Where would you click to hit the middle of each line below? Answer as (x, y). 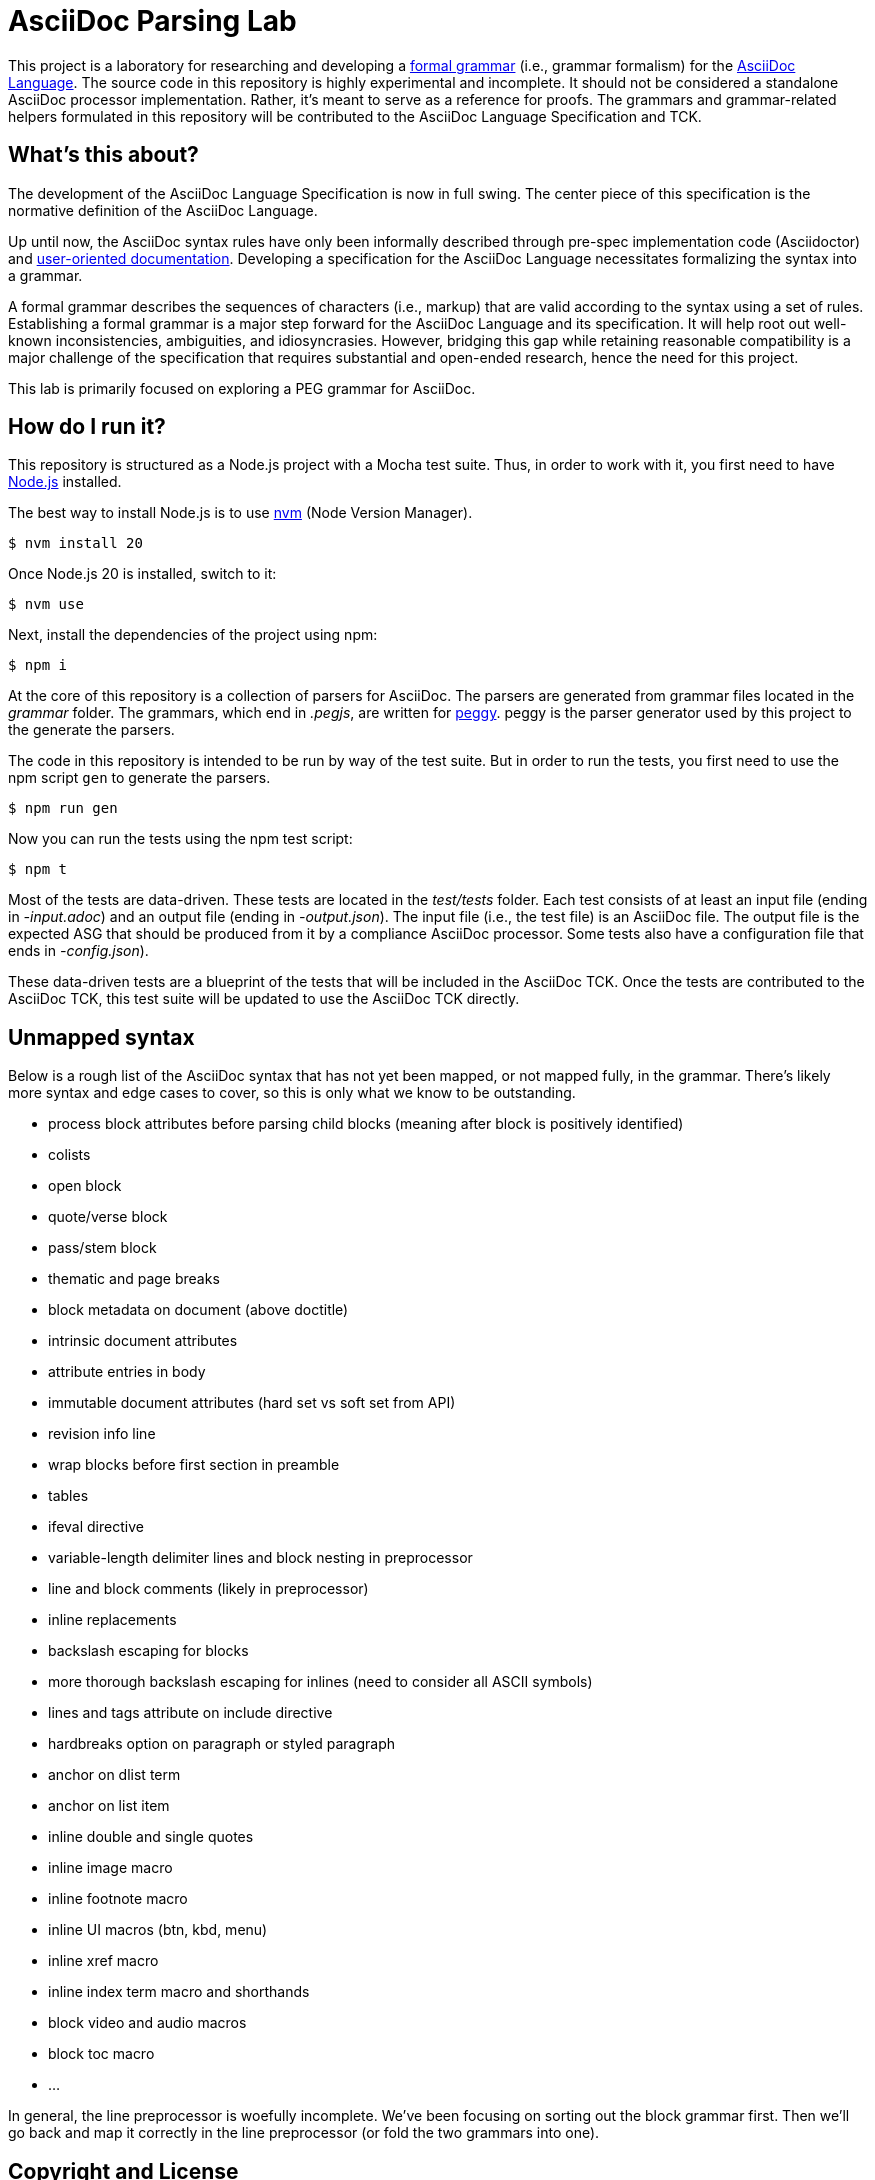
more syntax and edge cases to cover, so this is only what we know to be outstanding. (292, 1093)
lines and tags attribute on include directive (190, 1713)
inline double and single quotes (151, 1837)
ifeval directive (96, 1527)
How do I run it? (87, 427)
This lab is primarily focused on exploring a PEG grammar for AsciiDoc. (242, 388)
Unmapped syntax (101, 1037)
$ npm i (38, 665)
